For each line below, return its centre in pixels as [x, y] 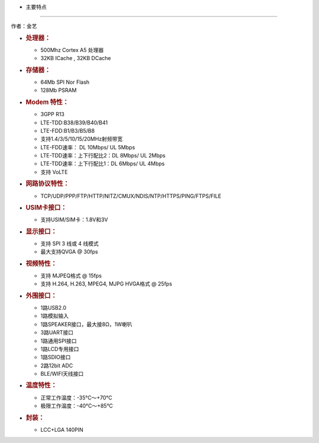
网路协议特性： [48, 184]
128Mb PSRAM [58, 90]
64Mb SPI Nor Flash [65, 82]
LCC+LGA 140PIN [62, 429]
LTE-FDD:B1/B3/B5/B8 [68, 130]
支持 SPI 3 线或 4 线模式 [70, 243]
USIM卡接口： [46, 208]
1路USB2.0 [53, 307]
